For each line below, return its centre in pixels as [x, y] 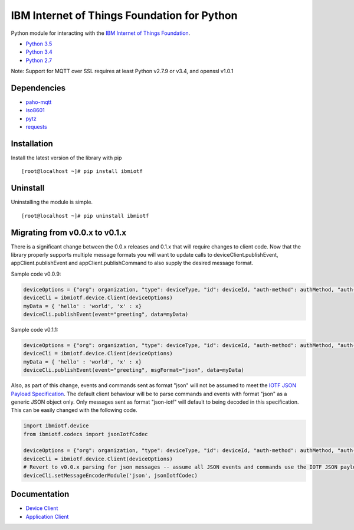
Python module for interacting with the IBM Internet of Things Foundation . [101, 33]
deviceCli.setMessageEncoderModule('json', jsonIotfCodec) [110, 475]
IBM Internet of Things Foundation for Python [124, 15]
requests [36, 127]
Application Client [47, 516]
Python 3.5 [39, 44]
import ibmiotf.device [56, 426]
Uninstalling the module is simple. [52, 202]
